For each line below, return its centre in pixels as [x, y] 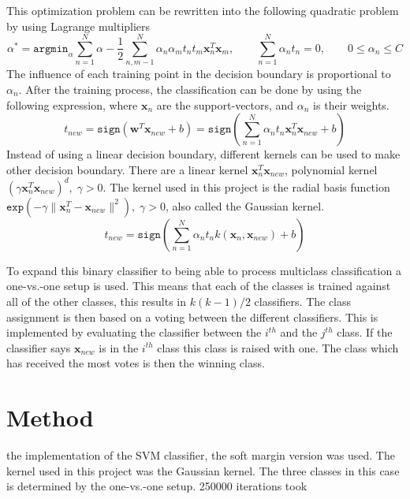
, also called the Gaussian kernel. [245, 205]
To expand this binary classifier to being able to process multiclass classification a [204, 270]
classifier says [39, 347]
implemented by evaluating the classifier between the [134, 332]
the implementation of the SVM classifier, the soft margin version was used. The [201, 455]
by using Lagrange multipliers [78, 26]
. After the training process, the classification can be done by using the [190, 89]
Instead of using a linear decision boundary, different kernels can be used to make [203, 154]
